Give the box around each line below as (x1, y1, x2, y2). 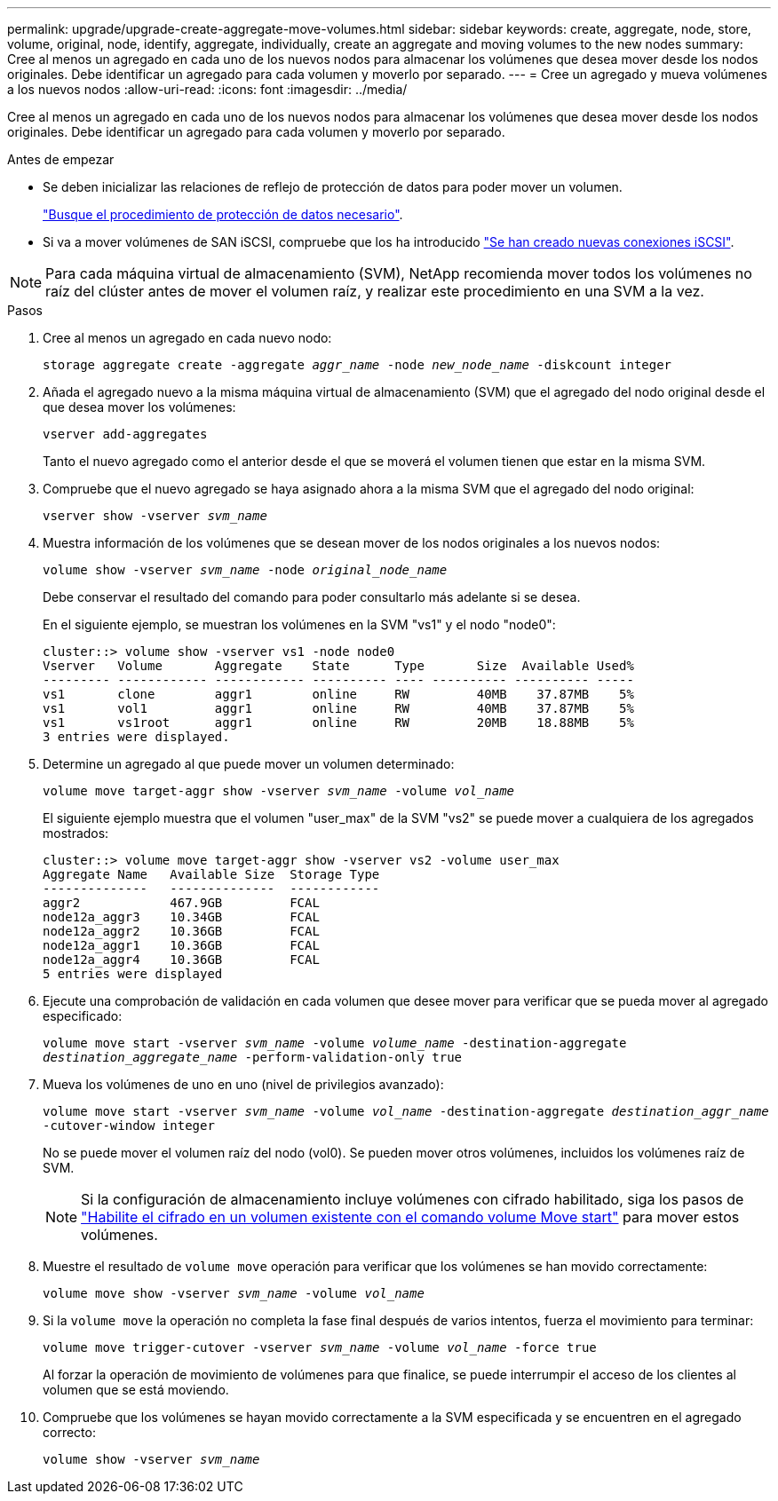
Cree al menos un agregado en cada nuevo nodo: (43, 330, 332, 345)
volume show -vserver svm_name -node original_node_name (43, 563, 448, 577)
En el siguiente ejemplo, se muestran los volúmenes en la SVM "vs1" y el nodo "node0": (43, 617, 556, 632)
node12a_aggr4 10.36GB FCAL (43, 952, 320, 967)
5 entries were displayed (43, 967, 223, 981)
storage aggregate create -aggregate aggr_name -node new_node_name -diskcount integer (43, 358, 672, 372)
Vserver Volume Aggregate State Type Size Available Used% (43, 659, 634, 673)
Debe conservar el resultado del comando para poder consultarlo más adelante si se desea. (43, 589, 581, 604)
